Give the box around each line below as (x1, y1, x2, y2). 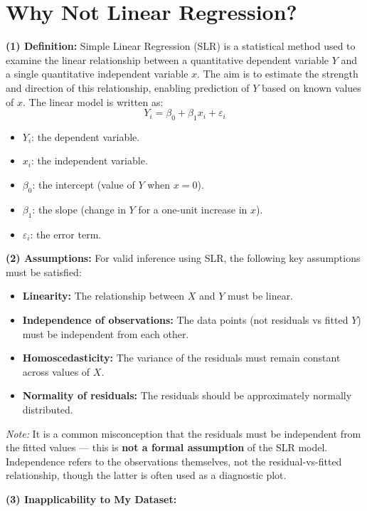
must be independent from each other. (22, 326, 189, 341)
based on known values (262, 80, 361, 95)
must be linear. (228, 288, 294, 303)
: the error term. (30, 226, 102, 241)
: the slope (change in (32, 201, 126, 216)
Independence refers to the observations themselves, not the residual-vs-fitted (6, 453, 342, 468)
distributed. (22, 402, 73, 417)
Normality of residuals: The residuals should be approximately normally (22, 388, 352, 403)
